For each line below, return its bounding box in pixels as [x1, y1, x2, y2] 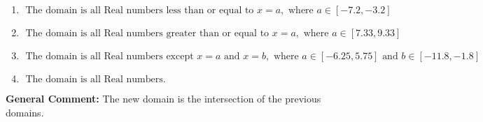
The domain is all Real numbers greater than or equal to [25, 29, 269, 38]
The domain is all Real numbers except [25, 52, 194, 61]
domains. [6, 105, 44, 119]
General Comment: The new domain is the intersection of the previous [6, 91, 321, 105]
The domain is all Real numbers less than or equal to [25, 6, 254, 15]
